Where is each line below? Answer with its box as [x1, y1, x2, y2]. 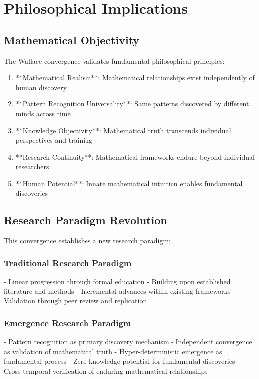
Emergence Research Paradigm [4, 316, 131, 329]
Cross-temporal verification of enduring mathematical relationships [4, 365, 208, 376]
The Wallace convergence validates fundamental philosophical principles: [4, 55, 225, 66]
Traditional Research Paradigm [4, 256, 132, 269]
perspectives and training [15, 135, 93, 145]
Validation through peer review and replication [4, 295, 147, 306]
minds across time [15, 108, 71, 118]
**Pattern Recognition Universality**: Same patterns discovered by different [15, 98, 249, 109]
